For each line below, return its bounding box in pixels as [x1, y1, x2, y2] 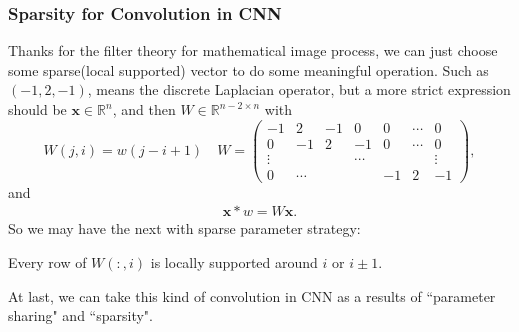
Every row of [8, 252, 87, 272]
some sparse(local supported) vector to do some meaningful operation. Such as [8, 59, 489, 80]
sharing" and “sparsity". [8, 305, 153, 326]
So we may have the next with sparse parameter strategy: [8, 218, 361, 239]
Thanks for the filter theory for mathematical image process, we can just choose [8, 40, 498, 61]
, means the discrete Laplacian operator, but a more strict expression [87, 79, 511, 100]
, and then [112, 99, 176, 119]
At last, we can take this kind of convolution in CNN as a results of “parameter [8, 285, 496, 306]
